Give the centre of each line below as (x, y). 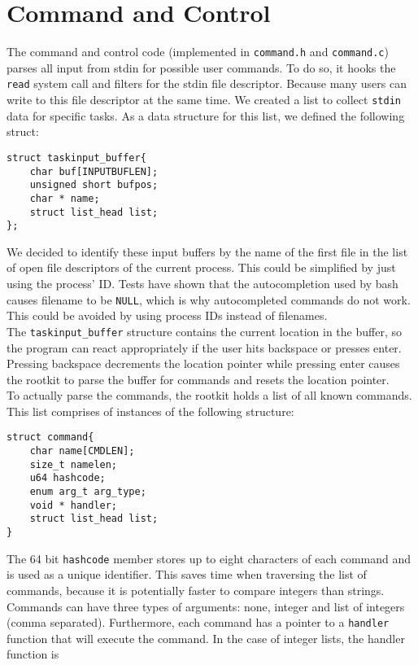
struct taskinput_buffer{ (76, 157)
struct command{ (50, 437)
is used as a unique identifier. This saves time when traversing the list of (187, 574)
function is (33, 654)
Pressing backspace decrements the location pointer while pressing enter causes (203, 363)
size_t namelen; (74, 464)
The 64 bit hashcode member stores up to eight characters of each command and (209, 558)
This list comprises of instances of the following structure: (150, 411)
